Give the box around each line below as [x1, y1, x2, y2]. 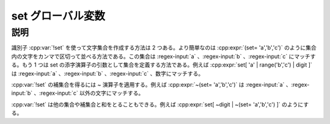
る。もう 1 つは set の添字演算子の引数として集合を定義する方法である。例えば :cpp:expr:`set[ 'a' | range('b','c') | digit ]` [11, 61, 313, 68]
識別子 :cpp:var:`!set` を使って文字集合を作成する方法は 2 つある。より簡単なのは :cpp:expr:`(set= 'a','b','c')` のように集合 [11, 44, 317, 51]
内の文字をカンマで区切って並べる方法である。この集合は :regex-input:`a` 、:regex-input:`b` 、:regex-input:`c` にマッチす [11, 53, 316, 60]
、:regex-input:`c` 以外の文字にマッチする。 [34, 89, 144, 97]
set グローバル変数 [11, 9, 105, 23]
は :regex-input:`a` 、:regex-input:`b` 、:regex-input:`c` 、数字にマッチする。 [11, 70, 204, 77]
